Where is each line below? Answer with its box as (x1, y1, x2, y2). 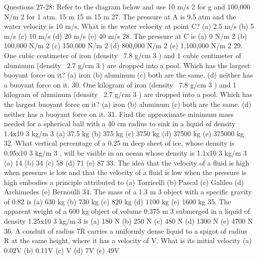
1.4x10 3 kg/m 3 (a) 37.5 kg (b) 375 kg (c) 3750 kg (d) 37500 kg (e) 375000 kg (4, 128, 244, 138)
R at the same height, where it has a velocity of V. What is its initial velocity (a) (4, 235, 252, 246)
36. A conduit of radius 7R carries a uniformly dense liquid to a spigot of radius (4, 225, 248, 236)
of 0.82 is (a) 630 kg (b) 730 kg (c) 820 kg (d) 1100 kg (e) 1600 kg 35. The (4, 196, 231, 206)
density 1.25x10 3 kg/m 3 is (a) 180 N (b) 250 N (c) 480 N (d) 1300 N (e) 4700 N (4, 216, 253, 226)
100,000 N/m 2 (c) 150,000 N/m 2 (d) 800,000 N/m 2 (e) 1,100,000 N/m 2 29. (4, 40, 243, 51)
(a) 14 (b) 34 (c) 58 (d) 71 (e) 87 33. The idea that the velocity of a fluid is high (4, 157, 250, 168)
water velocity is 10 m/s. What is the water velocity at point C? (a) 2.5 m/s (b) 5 (4, 21, 254, 31)
